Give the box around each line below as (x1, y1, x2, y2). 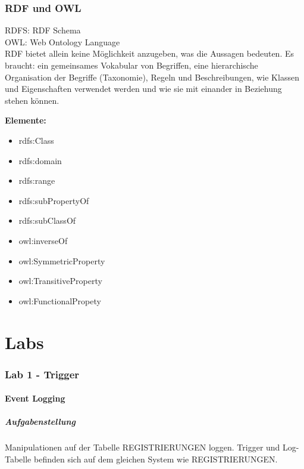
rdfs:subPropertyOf (18, 194, 89, 206)
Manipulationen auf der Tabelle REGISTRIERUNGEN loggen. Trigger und (5, 441, 280, 453)
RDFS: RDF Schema (5, 24, 81, 36)
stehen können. (5, 94, 59, 106)
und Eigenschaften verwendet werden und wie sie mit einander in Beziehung (5, 82, 282, 95)
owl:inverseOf (18, 234, 68, 246)
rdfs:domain (18, 154, 62, 166)
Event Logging (5, 392, 65, 405)
